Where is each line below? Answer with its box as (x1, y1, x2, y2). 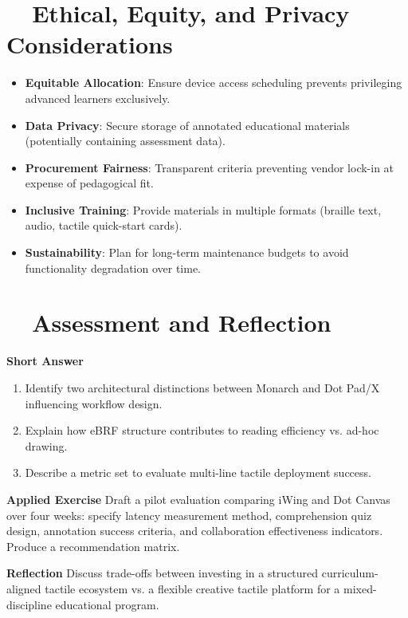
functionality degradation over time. (25, 259, 202, 276)
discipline (6, 596, 52, 612)
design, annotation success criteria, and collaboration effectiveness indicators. (6, 522, 383, 539)
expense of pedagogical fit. (25, 175, 154, 191)
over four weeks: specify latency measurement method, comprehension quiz (6, 506, 372, 523)
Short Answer (6, 352, 84, 369)
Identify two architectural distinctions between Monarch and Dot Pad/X (25, 379, 380, 396)
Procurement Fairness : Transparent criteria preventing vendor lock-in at (25, 159, 394, 175)
